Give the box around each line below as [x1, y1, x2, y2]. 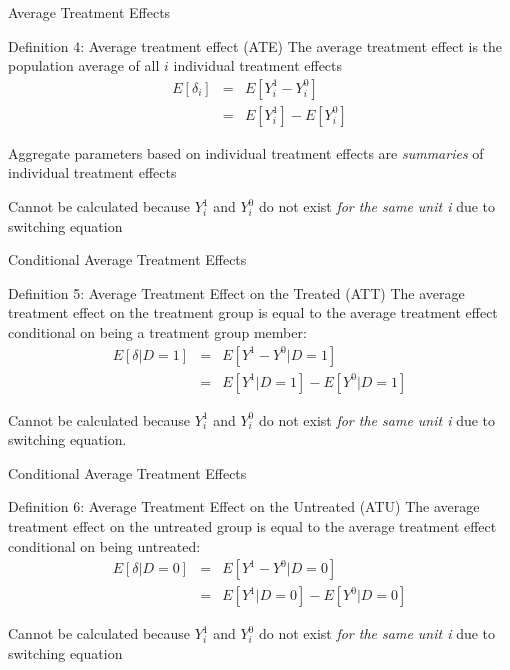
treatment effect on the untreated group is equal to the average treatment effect [8, 516, 497, 537]
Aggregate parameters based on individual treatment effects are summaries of [8, 142, 484, 163]
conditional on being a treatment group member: [8, 322, 307, 342]
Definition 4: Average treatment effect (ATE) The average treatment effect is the [8, 35, 503, 56]
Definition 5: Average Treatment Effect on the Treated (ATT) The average [8, 282, 465, 303]
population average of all [8, 55, 160, 76]
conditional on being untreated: [8, 535, 201, 556]
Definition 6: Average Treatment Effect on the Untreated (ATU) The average [8, 496, 480, 517]
